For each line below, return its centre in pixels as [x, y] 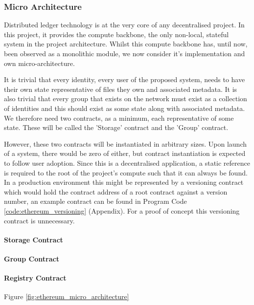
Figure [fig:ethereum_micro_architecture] [67, 296]
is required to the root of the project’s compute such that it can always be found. [126, 172]
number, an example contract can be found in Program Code [95, 201]
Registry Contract [35, 278]
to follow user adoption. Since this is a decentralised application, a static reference [127, 163]
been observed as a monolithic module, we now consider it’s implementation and [125, 53]
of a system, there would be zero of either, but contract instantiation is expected [125, 153]
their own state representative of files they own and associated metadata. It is [121, 89]
